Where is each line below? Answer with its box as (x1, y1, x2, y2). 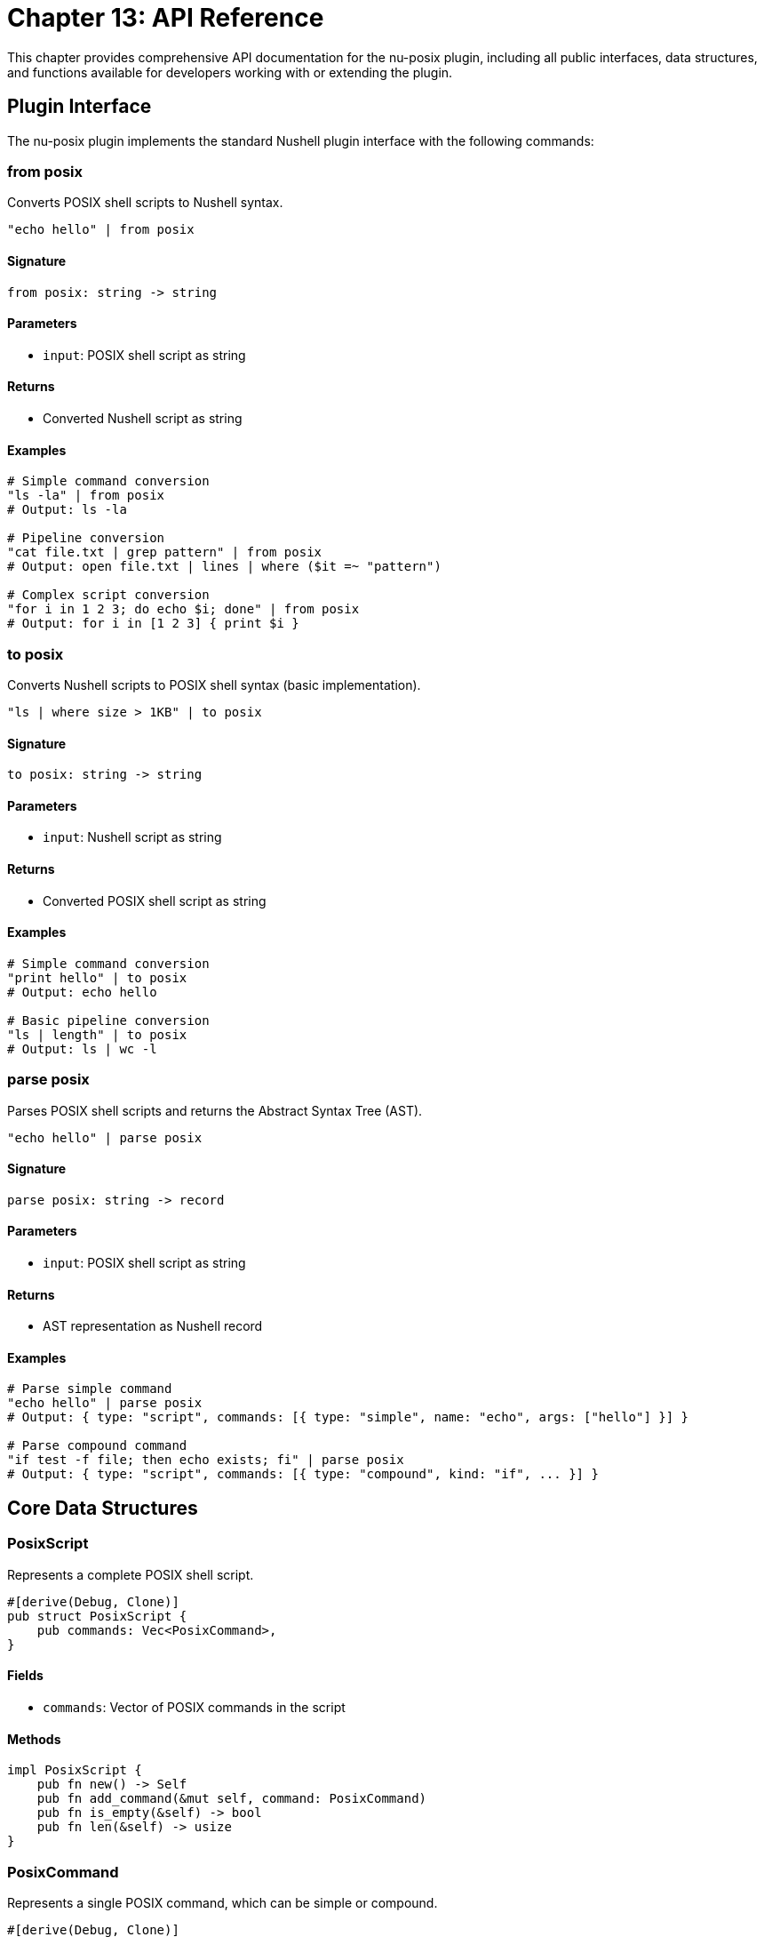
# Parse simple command (7, 1381, 172, 1397)
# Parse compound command (7, 1438, 187, 1453)
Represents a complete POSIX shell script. (7, 1566, 254, 1582)
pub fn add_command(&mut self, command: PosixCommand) (36, 1791, 427, 1806)
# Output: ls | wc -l (7, 1041, 157, 1056)
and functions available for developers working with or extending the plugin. (7, 64, 453, 80)
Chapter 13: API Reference (7, 3, 324, 33)
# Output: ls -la (7, 502, 127, 517)
